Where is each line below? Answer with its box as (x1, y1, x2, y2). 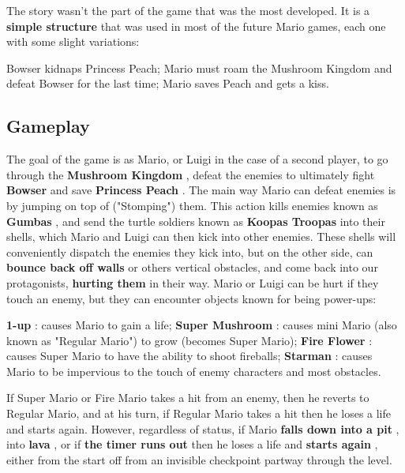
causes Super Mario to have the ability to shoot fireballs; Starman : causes (6, 347, 373, 364)
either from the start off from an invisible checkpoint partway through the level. (6, 451, 392, 467)
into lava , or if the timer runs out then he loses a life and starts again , (6, 436, 378, 452)
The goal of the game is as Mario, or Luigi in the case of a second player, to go (6, 151, 388, 167)
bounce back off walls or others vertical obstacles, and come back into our (6, 259, 378, 276)
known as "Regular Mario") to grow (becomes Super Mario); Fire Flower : (6, 332, 373, 348)
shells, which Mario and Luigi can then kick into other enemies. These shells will (6, 228, 396, 245)
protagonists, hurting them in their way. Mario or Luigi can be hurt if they (6, 274, 379, 291)
